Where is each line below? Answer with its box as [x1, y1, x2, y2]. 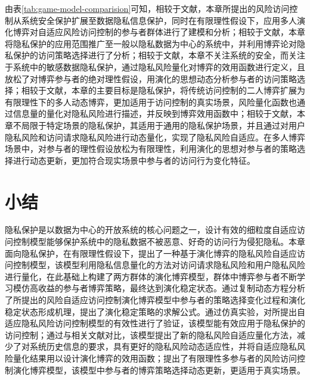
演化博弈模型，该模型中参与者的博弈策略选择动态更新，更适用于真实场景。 [13, 363, 305, 376]
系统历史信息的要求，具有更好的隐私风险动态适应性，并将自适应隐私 [29, 340, 297, 353]
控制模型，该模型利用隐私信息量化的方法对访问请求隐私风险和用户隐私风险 [13, 258, 305, 271]
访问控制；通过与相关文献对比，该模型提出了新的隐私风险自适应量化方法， [5, 328, 297, 341]
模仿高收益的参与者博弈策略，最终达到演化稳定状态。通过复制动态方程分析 [13, 282, 305, 294]
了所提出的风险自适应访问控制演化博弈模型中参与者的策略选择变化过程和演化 [5, 294, 305, 306]
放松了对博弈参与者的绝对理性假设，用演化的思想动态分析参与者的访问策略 [5, 72, 297, 85]
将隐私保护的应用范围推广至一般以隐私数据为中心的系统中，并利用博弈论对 [5, 37, 297, 49]
